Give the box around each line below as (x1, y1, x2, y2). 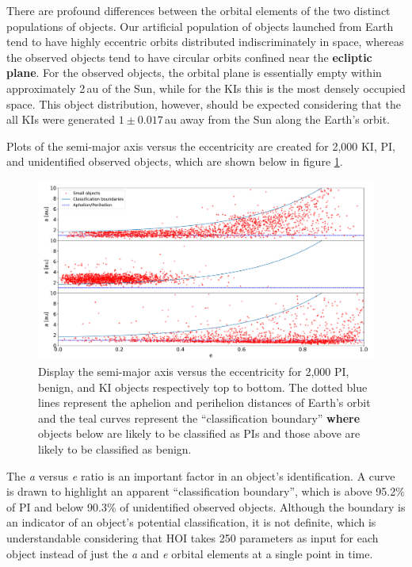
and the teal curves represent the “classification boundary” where (38, 409, 360, 426)
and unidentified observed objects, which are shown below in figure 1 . (6, 153, 343, 170)
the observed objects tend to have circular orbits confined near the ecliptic (6, 48, 372, 65)
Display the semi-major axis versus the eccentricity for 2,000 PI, (38, 363, 349, 380)
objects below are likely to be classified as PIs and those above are (38, 425, 360, 442)
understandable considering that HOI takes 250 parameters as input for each (6, 529, 379, 546)
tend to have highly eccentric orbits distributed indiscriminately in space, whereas (6, 33, 404, 50)
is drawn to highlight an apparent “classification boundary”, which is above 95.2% (6, 483, 405, 500)
